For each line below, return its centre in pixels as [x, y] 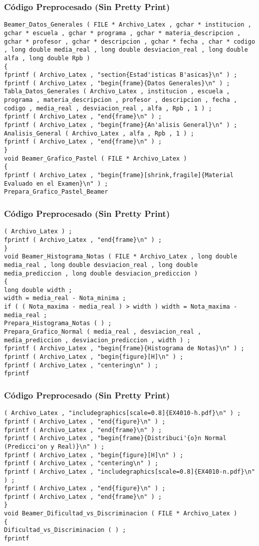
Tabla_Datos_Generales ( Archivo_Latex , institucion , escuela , [117, 92]
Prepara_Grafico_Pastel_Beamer [56, 192]
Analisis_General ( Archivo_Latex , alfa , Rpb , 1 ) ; [99, 133]
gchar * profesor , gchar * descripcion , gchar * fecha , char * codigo [130, 41]
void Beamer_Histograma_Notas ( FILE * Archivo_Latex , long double [121, 257]
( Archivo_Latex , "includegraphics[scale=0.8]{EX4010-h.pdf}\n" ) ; [122, 413]
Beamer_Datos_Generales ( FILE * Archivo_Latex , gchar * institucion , [128, 25]
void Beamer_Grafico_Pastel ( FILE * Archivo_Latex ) [96, 158]
